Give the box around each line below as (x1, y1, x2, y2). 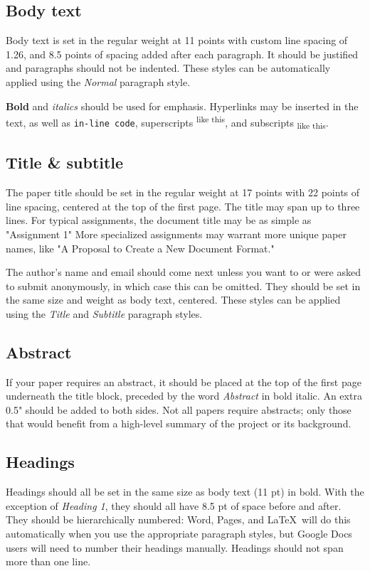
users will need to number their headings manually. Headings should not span (6, 540, 344, 555)
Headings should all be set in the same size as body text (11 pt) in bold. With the (6, 484, 364, 499)
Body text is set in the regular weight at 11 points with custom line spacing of (6, 33, 348, 48)
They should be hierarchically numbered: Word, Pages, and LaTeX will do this (6, 512, 351, 527)
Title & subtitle (6, 151, 124, 174)
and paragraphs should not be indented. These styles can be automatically (6, 60, 331, 75)
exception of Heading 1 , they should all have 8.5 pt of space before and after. (6, 498, 342, 513)
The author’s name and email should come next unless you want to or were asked (6, 265, 361, 279)
